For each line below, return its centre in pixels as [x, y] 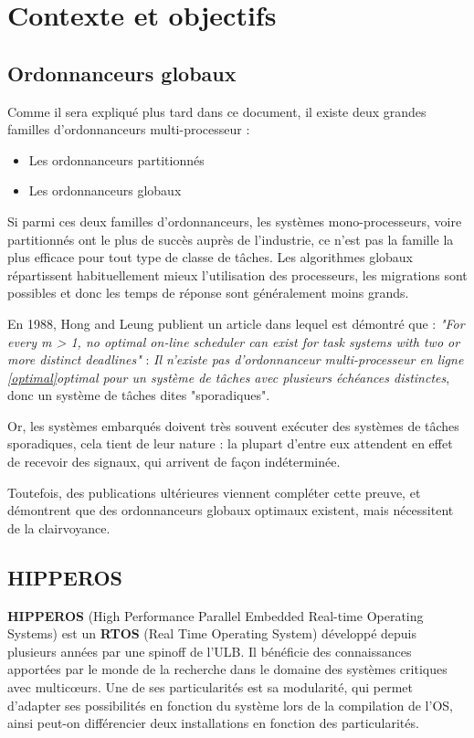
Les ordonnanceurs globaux [105, 190]
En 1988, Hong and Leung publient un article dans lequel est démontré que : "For [236, 323]
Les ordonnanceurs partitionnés [116, 159]
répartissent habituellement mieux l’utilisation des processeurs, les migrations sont [237, 274]
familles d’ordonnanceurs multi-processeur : [129, 129]
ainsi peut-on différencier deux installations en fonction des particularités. [213, 723]
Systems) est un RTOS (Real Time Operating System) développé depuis [212, 633]
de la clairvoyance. [59, 527]
